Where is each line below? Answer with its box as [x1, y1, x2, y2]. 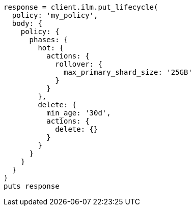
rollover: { [55, 60, 102, 68]
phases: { [29, 36, 68, 44]
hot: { [38, 44, 64, 52]
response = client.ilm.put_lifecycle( [4, 3, 158, 11]
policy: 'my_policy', [12, 11, 98, 19]
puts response [4, 182, 60, 190]
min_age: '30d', [46, 109, 111, 117]
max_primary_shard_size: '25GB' [64, 68, 192, 76]
